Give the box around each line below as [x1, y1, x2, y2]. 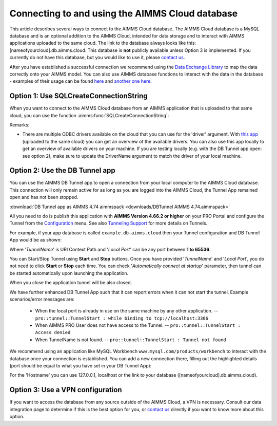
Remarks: [9, 121, 30, 128]
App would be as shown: [9, 237, 62, 243]
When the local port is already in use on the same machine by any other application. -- [35, 308, 218, 314]
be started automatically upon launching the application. [9, 270, 129, 276]
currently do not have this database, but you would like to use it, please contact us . [9, 54, 185, 61]
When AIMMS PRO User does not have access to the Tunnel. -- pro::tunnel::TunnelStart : [35, 322, 241, 328]
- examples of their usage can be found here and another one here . [9, 78, 152, 84]
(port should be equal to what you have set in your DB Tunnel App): [9, 363, 152, 369]
